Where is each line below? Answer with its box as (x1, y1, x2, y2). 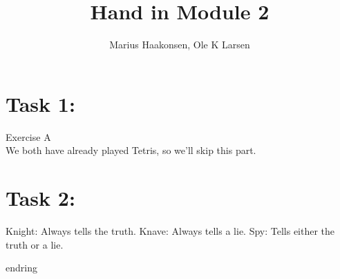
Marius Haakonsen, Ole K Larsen (109, 37, 250, 52)
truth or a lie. (6, 237, 64, 251)
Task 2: (6, 184, 75, 212)
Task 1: (6, 89, 75, 117)
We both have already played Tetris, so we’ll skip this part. (6, 143, 256, 157)
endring (6, 260, 37, 275)
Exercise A (6, 129, 51, 144)
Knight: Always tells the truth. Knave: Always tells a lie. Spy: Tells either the (6, 223, 335, 238)
